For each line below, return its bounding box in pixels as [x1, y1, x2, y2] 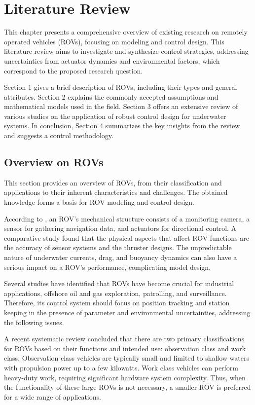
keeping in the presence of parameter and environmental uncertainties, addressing [4, 307, 251, 317]
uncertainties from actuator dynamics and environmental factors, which [4, 55, 220, 66]
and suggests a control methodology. [4, 130, 113, 141]
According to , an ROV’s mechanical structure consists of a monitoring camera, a [4, 213, 250, 223]
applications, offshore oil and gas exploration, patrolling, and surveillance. [4, 288, 227, 298]
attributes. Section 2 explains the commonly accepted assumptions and [4, 91, 219, 102]
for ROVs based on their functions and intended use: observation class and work [4, 343, 246, 353]
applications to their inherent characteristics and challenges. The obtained [4, 187, 228, 197]
